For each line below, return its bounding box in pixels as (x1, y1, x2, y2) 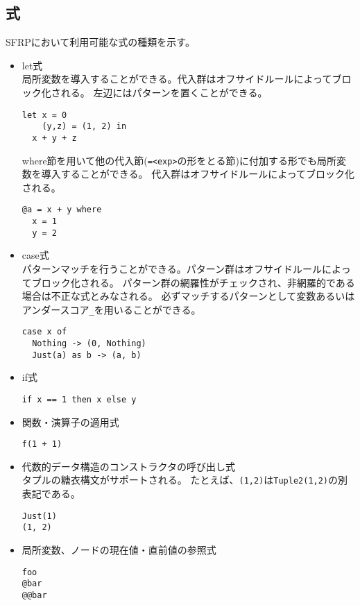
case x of (22, 327, 67, 337)
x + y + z (32, 133, 77, 143)
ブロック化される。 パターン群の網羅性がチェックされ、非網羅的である (31, 275, 355, 289)
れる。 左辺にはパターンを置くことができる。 (60, 85, 268, 99)
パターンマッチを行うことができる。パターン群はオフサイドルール (22, 261, 323, 275)
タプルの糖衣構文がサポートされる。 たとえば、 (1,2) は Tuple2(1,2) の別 (22, 472, 348, 487)
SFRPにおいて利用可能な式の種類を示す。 (6, 35, 195, 49)
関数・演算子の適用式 (22, 414, 119, 429)
